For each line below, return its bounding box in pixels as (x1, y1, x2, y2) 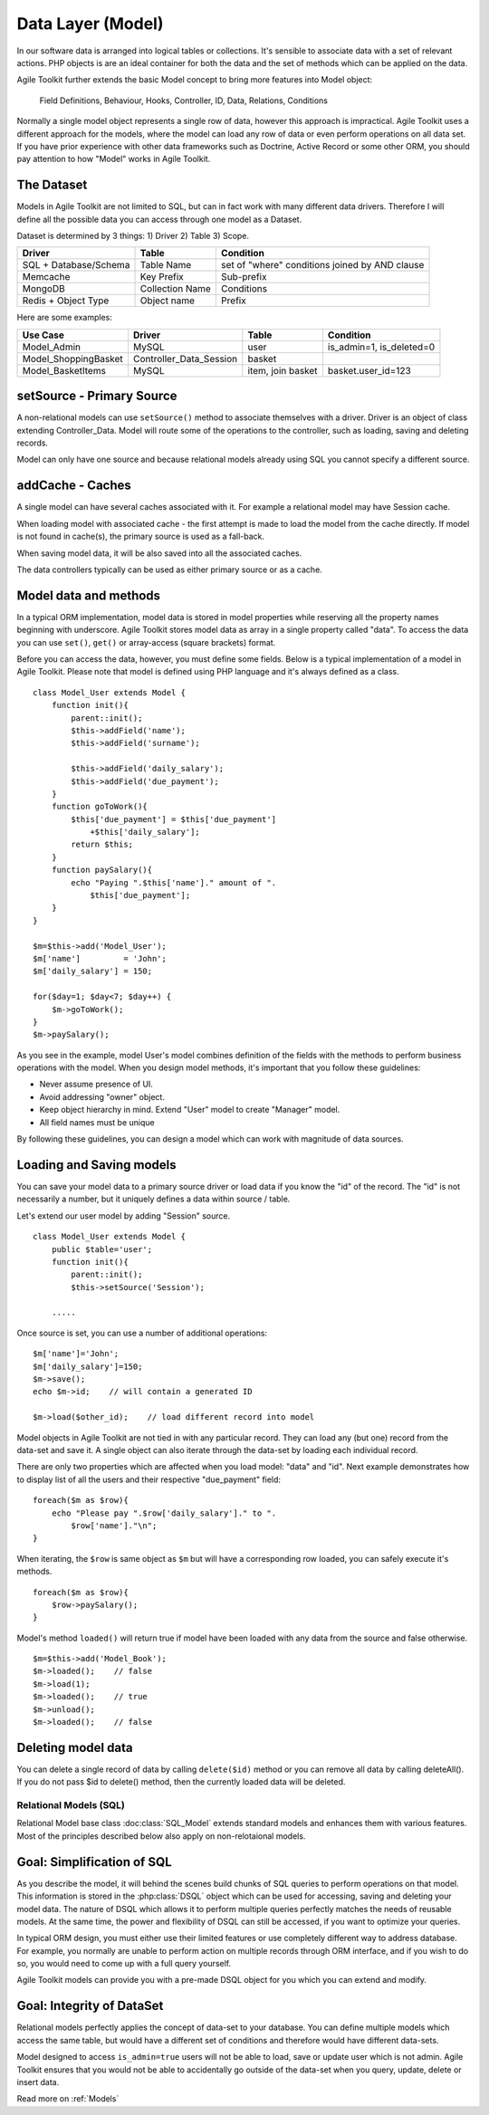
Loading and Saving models (16, 1157, 177, 1172)
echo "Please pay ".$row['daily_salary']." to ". (51, 1507, 276, 1518)
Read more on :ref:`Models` (16, 2093, 120, 2104)
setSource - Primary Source (16, 388, 177, 404)
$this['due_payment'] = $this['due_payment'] (71, 814, 276, 824)
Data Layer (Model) (16, 14, 164, 33)
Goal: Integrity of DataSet (16, 1998, 164, 2014)
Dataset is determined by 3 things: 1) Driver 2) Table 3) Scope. (16, 230, 249, 241)
